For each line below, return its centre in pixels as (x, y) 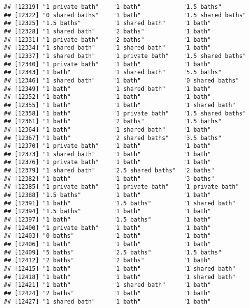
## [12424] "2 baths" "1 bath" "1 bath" (108, 293)
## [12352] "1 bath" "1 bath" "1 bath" (108, 97)
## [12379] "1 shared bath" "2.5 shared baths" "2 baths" (109, 171)
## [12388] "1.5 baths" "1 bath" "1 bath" (108, 195)
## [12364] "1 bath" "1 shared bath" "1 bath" (108, 129)
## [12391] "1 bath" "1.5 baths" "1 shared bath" (120, 203)
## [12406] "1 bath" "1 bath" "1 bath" (108, 244)
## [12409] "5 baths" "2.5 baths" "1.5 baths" (113, 252)
